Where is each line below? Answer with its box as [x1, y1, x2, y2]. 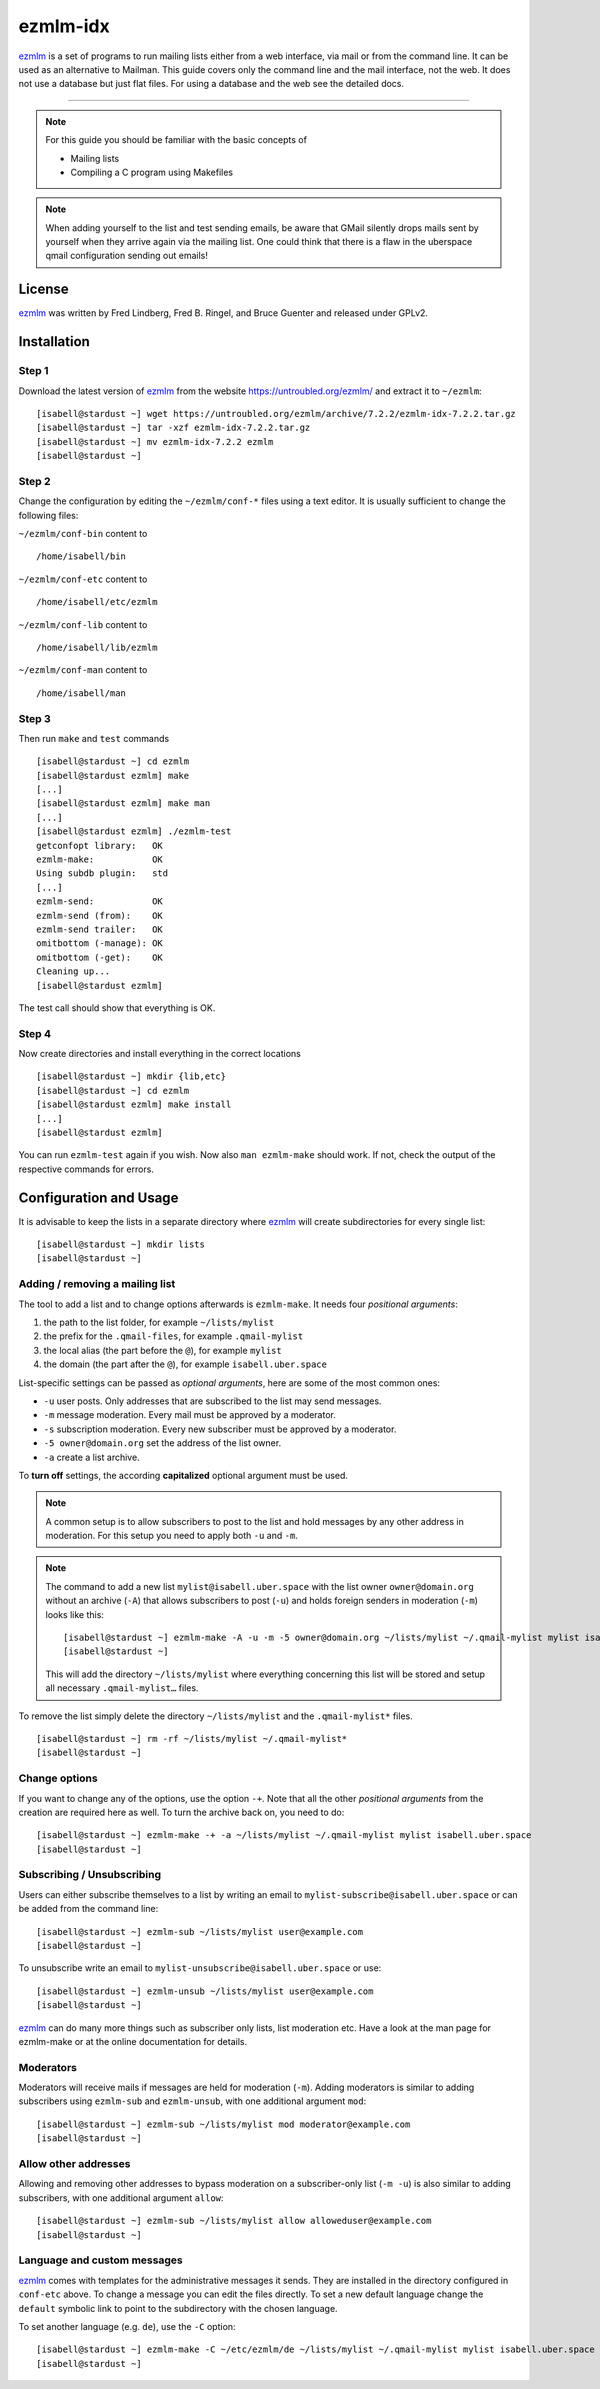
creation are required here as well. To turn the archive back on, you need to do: [18, 1806, 345, 1818]
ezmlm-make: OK [36, 854, 164, 865]
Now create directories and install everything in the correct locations [18, 1048, 302, 1060]
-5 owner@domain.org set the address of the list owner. [43, 1437, 282, 1449]
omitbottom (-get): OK [36, 951, 164, 963]
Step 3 [18, 711, 52, 725]
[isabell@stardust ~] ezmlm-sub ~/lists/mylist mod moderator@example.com [36, 2118, 411, 2130]
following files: [18, 509, 79, 521]
